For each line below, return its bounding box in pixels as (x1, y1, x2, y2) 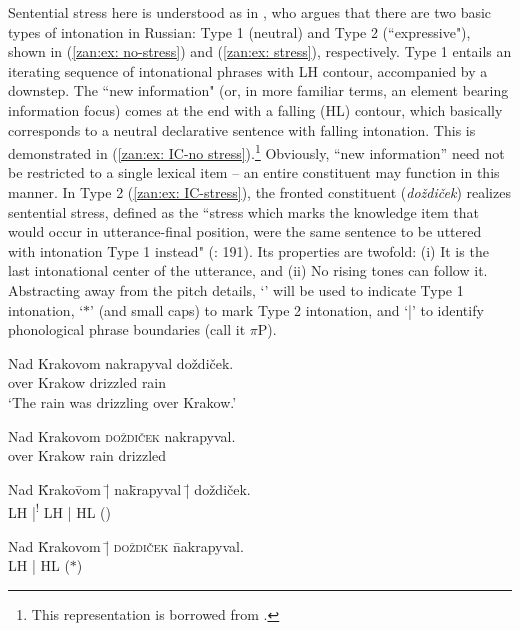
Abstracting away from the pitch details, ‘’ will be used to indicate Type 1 (8, 279, 464, 300)
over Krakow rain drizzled (8, 445, 167, 466)
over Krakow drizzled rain (8, 372, 167, 393)
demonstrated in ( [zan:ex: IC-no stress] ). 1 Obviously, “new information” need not (8, 140, 505, 163)
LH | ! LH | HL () (8, 499, 111, 522)
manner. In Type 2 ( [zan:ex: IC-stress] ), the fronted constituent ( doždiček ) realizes (8, 182, 511, 202)
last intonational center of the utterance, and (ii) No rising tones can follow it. (8, 260, 488, 281)
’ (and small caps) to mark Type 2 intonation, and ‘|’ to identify (90, 299, 484, 320)
